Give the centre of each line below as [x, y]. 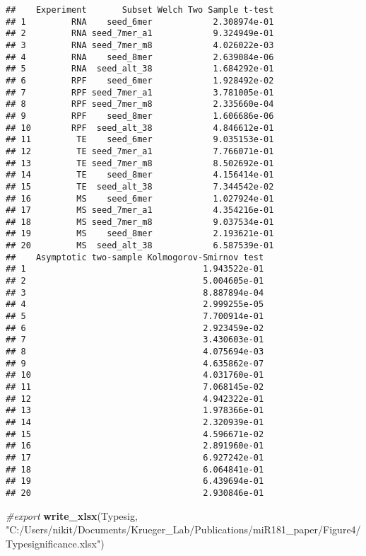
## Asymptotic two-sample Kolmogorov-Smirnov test [135, 257]
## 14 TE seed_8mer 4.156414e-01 [140, 175]
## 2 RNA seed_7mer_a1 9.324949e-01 [140, 34]
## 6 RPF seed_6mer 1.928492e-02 [140, 80]
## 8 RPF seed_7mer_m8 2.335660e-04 [140, 104]
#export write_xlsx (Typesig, [72, 515]
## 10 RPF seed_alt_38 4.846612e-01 [140, 128]
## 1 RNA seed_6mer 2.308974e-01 [140, 22]
